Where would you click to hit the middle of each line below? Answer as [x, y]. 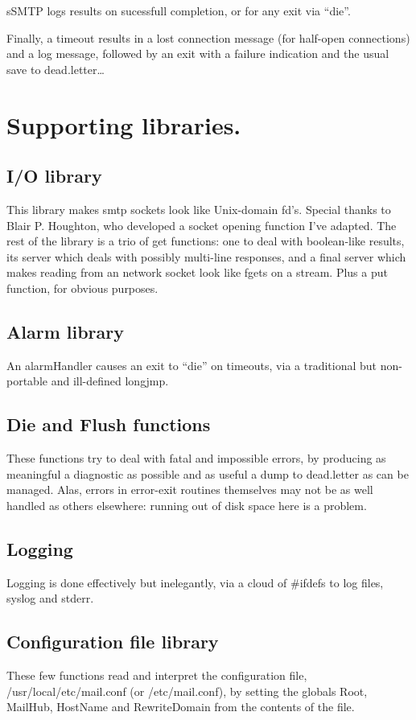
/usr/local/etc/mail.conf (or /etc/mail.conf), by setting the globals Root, [187, 691]
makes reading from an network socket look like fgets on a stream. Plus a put [197, 272]
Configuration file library [113, 642]
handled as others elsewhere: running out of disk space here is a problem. [187, 505]
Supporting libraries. [124, 124]
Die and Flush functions [109, 424]
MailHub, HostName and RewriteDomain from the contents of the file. [181, 707]
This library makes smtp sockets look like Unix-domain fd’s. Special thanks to [199, 209]
